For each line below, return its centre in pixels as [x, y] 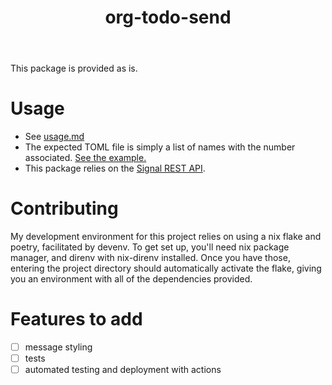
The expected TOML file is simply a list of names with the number [160, 147]
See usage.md [54, 137]
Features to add [76, 319]
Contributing [64, 208]
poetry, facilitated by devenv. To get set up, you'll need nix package [150, 247]
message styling [58, 347]
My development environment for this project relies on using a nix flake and [166, 237]
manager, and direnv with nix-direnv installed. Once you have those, [150, 258]
